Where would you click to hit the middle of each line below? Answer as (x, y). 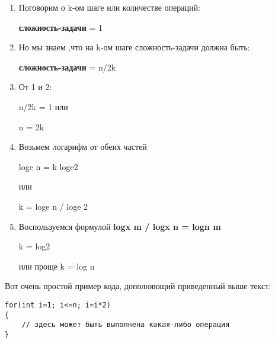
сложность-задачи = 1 (60, 27)
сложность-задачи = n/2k (67, 67)
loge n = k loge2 (48, 166)
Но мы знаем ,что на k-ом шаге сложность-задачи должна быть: (134, 47)
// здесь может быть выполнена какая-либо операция (126, 325)
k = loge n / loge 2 (53, 206)
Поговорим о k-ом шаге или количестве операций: (109, 7)
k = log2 (34, 246)
